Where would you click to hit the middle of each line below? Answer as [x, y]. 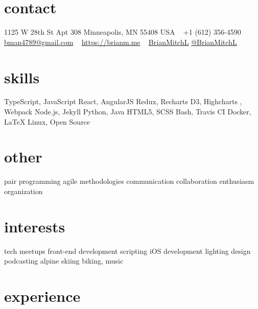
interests [35, 226]
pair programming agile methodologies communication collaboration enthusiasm [129, 181]
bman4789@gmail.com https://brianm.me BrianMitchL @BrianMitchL [121, 42]
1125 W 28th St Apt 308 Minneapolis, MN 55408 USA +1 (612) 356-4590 [123, 32]
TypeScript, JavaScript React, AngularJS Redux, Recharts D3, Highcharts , [123, 101]
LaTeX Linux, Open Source [47, 121]
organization [24, 191]
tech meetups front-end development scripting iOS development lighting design [127, 251]
